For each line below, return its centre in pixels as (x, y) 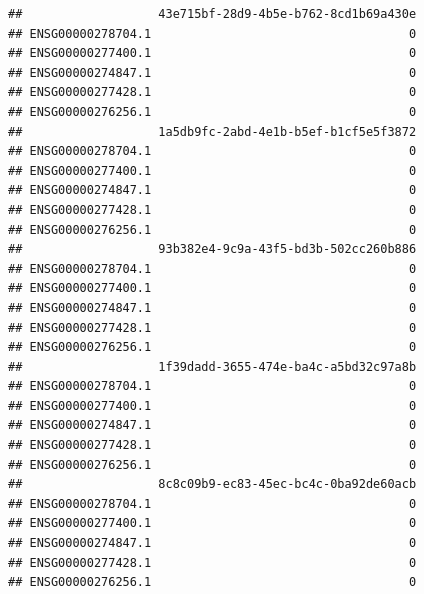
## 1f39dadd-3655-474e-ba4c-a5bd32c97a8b (212, 366)
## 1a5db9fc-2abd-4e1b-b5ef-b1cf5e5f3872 (212, 131)
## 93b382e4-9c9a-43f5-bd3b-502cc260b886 (212, 249)
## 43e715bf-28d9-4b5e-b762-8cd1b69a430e (212, 14)
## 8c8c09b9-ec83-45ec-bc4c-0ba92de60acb (212, 484)
